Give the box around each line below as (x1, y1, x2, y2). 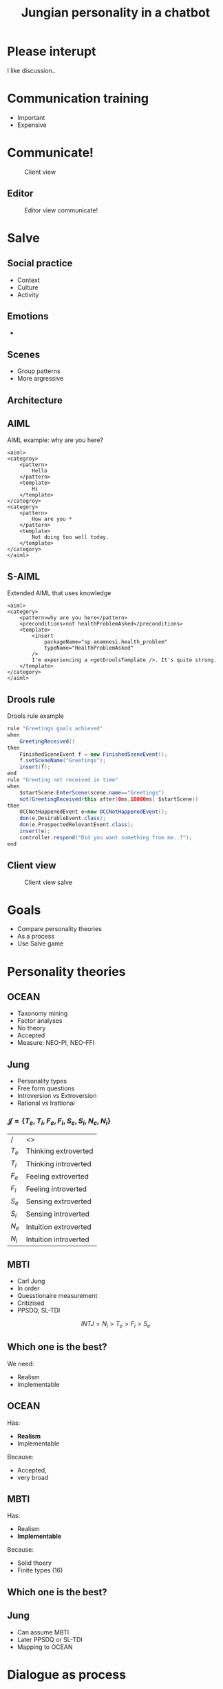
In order (17, 1284, 40, 1292)
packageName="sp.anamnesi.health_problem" (43, 639, 168, 646)
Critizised (17, 1299, 45, 1308)
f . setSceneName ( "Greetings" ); (19, 757, 107, 764)
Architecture (7, 394, 63, 406)
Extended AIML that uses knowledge (7, 589, 111, 597)
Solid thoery (17, 1559, 52, 1567)
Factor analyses (17, 1017, 63, 1025)
